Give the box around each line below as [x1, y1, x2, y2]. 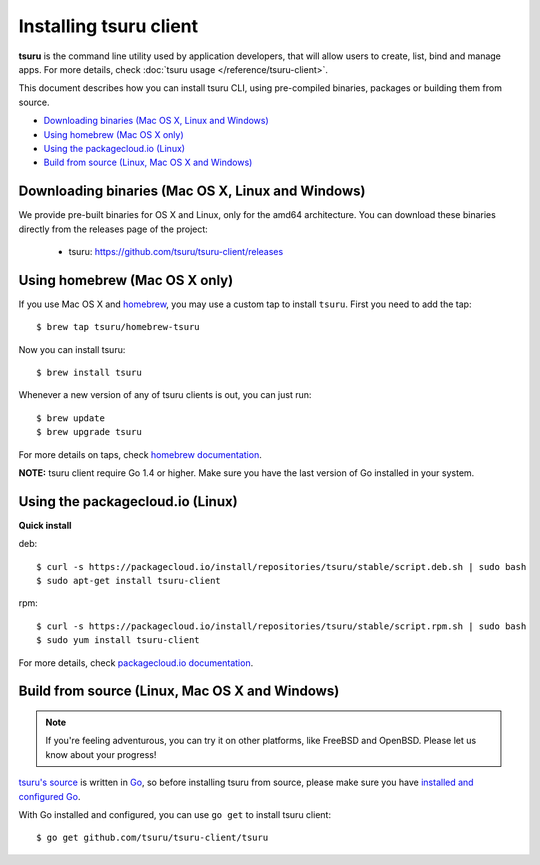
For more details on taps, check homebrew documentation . [18, 448, 262, 460]
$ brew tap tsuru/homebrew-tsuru [36, 321, 200, 333]
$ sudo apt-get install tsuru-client [36, 575, 222, 587]
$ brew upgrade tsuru [36, 426, 142, 438]
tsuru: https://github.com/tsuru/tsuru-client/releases [68, 245, 284, 257]
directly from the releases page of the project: [18, 223, 209, 235]
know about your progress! [45, 748, 157, 760]
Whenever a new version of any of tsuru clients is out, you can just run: [18, 389, 312, 401]
